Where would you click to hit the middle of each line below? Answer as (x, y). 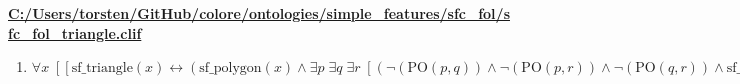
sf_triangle (102, 68)
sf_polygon (230, 68)
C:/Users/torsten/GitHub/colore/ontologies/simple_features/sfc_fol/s (259, 13)
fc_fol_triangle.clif (75, 32)
